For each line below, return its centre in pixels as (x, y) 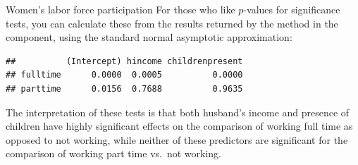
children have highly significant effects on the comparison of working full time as (179, 126)
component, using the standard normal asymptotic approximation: (149, 37)
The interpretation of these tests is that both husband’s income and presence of (178, 112)
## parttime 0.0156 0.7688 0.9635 (124, 88)
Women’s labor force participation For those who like (121, 9)
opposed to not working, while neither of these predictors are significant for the (177, 139)
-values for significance (292, 9)
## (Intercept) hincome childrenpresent (124, 61)
